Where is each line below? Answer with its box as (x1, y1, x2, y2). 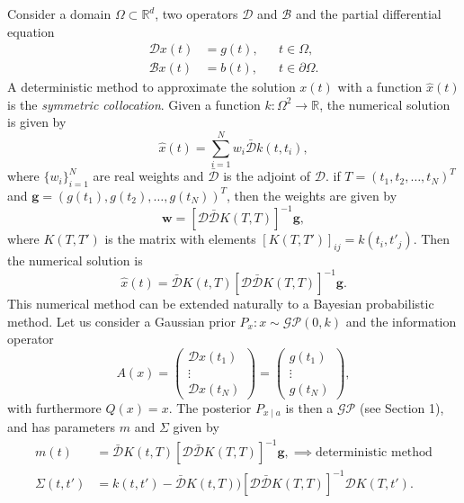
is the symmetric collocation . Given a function (7, 94, 261, 113)
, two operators (155, 4, 238, 22)
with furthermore (7, 398, 102, 417)
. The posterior (168, 398, 252, 417)
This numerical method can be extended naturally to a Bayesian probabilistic (7, 293, 434, 312)
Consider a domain (7, 4, 112, 22)
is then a (285, 398, 334, 417)
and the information (345, 311, 457, 330)
